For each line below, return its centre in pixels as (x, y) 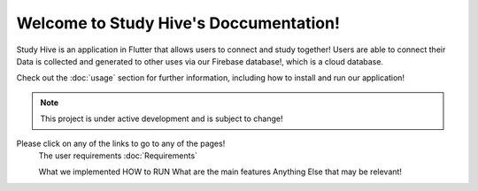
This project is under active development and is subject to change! (162, 118)
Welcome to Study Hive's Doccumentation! (178, 23)
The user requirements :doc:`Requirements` (118, 156)
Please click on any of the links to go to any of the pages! (121, 143)
